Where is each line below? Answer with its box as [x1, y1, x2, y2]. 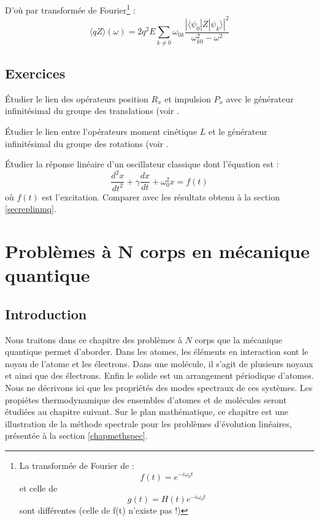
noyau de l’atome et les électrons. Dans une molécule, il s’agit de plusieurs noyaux [5, 357, 313, 370]
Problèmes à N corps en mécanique [5, 238, 310, 263]
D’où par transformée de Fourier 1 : [5, 2, 136, 16]
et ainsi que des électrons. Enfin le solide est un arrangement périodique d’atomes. [5, 369, 314, 382]
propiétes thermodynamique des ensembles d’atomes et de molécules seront [5, 393, 287, 406]
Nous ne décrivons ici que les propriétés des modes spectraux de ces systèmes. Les [5, 381, 313, 394]
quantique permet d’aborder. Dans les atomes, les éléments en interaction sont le [5, 345, 309, 358]
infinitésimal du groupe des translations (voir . [5, 104, 179, 117]
